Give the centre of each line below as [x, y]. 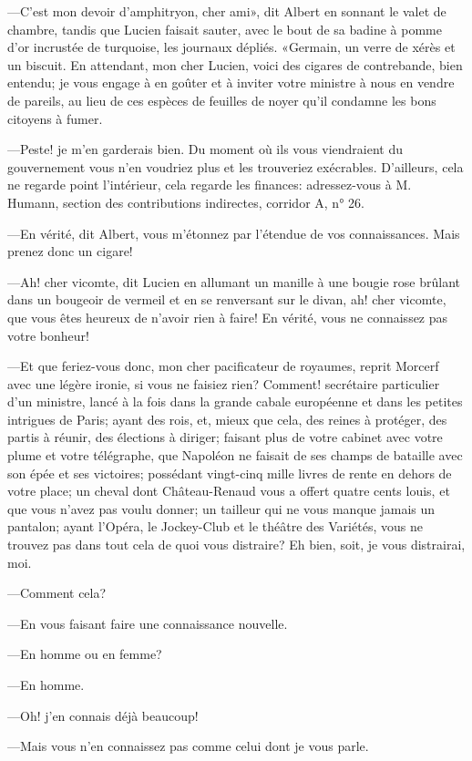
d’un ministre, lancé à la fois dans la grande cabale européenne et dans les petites [235, 401]
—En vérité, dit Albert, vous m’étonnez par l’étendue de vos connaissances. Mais [234, 233]
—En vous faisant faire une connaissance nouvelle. [148, 623]
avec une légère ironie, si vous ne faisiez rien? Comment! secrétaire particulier [224, 383]
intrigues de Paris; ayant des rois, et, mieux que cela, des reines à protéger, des [227, 419]
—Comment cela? [57, 593]
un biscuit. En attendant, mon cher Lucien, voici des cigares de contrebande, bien [235, 64]
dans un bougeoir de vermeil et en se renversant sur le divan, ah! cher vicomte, [227, 299]
